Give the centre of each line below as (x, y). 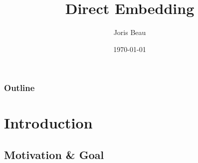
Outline (19, 88)
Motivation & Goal (54, 154)
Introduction (48, 123)
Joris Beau (130, 32)
